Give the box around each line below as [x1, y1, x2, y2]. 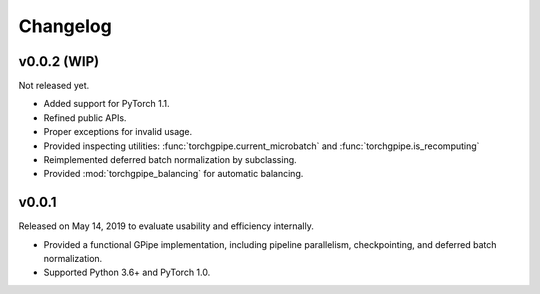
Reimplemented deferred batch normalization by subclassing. [43, 154, 297, 166]
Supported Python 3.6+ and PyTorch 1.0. [43, 266, 211, 279]
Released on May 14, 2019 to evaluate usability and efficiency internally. [18, 220, 314, 232]
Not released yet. [18, 80, 90, 92]
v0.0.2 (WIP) [18, 53, 100, 70]
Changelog [18, 15, 112, 37]
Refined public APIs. [43, 111, 127, 124]
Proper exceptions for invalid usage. [43, 126, 193, 138]
